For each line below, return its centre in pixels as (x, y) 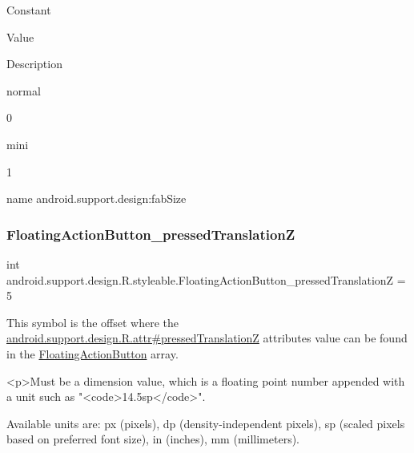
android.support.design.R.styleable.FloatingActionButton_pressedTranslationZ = (206, 279)
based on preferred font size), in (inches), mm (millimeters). (153, 439)
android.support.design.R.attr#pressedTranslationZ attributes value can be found (207, 338)
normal (24, 90)
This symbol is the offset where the (92, 322)
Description (34, 64)
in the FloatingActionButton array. (92, 353)
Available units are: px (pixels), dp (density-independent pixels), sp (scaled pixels (206, 423)
